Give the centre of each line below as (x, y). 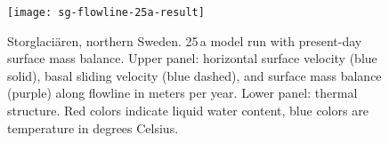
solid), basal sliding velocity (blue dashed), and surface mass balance (194, 75)
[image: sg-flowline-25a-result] (106, 12)
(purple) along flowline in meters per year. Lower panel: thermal (182, 93)
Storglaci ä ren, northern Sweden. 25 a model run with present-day (185, 40)
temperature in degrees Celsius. (93, 127)
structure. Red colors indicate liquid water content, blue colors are (188, 111)
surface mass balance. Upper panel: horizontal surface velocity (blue (192, 58)
